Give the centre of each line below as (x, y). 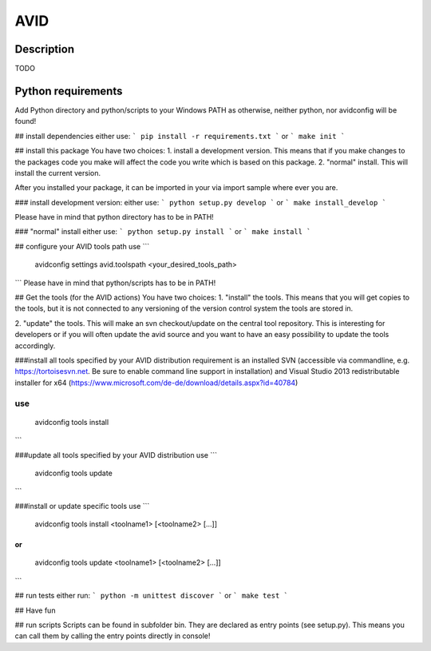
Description (45, 49)
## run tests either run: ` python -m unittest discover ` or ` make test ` (152, 596)
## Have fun (35, 610)
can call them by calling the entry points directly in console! (113, 636)
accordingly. (35, 345)
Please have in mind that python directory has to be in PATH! (115, 217)
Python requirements (69, 91)
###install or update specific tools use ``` (82, 506)
